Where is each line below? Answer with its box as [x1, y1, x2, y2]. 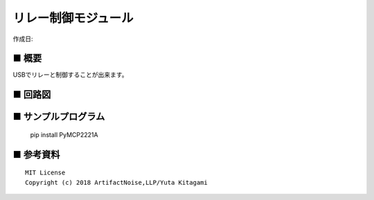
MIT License [25, 169, 66, 176]
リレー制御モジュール [12, 10, 134, 26]
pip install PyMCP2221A [30, 130, 98, 138]
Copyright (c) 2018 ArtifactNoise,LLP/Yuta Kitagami [25, 179, 208, 186]
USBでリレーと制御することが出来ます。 [12, 71, 128, 79]
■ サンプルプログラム [12, 111, 105, 122]
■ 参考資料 [12, 149, 60, 161]
